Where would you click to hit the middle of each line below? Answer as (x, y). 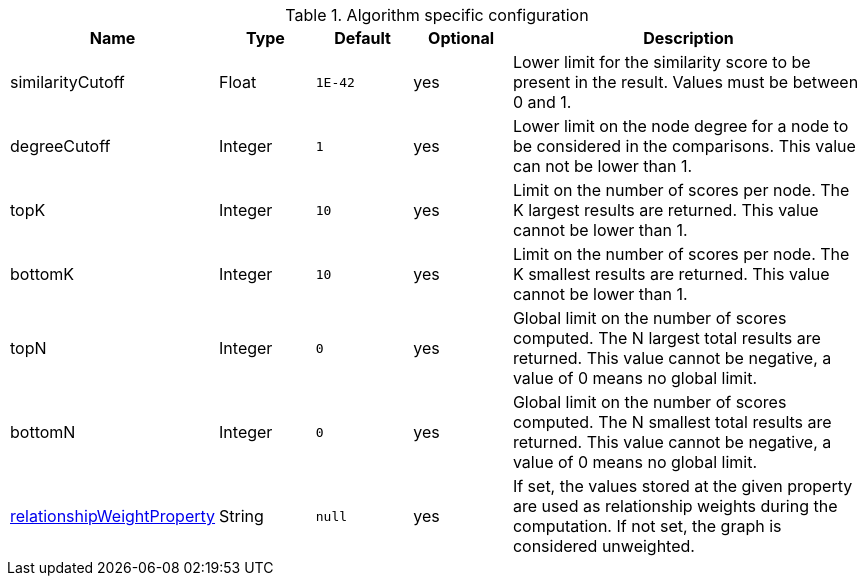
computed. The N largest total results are (666, 338)
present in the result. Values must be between (685, 82)
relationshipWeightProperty (113, 516)
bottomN (43, 432)
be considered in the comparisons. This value (684, 146)
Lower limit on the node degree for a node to (680, 126)
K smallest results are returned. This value (671, 274)
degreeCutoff (60, 146)
